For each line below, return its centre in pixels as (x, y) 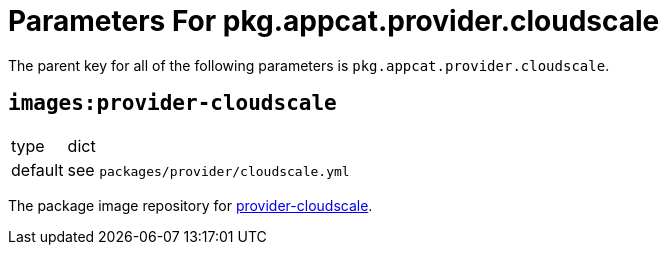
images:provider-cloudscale (172, 103)
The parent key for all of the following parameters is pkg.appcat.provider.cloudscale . (309, 65)
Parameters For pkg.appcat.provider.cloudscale (334, 21)
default (37, 169)
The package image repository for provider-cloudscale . (190, 205)
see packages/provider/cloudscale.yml (208, 169)
